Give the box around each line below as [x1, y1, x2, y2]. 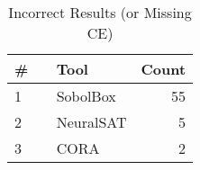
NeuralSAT [56, 112, 127, 132]
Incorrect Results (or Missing [8, 2, 192, 22]
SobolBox [56, 85, 116, 106]
